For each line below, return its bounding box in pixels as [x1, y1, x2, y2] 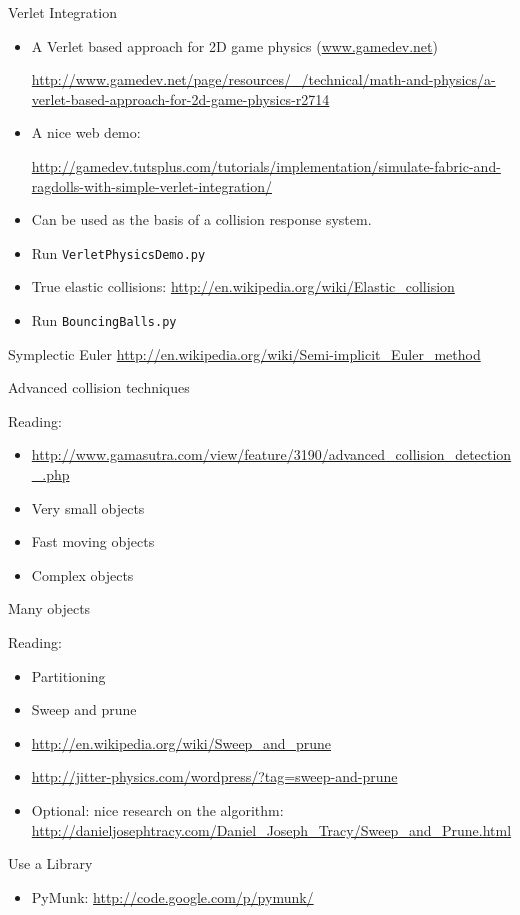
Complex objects [31, 564, 134, 585]
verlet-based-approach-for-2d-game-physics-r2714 [31, 88, 330, 109]
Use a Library [8, 853, 93, 874]
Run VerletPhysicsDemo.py [31, 242, 206, 263]
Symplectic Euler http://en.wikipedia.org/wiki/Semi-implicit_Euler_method [8, 343, 481, 364]
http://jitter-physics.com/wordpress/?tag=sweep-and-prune [31, 766, 398, 787]
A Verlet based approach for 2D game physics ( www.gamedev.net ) [31, 35, 438, 56]
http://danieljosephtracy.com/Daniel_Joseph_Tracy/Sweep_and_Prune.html [31, 819, 512, 840]
